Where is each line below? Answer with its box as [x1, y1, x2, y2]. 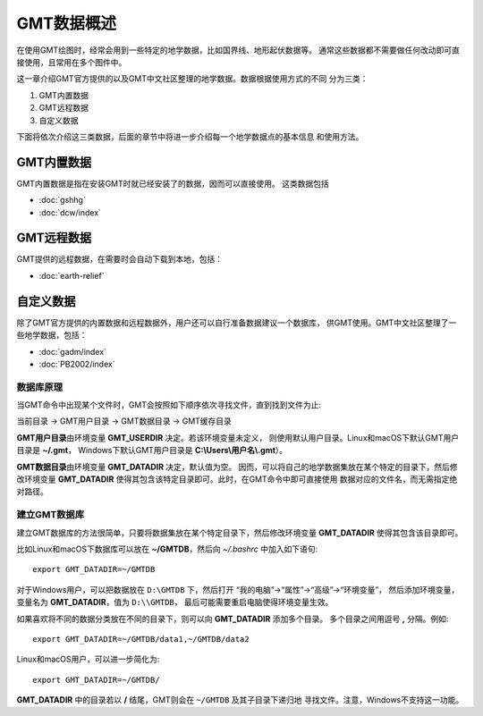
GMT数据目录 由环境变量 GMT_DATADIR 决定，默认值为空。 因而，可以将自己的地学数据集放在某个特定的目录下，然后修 [16, 461, 458, 472]
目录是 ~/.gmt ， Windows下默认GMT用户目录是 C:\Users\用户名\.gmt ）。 [16, 445, 288, 456]
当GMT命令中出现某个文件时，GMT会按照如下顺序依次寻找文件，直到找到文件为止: [16, 400, 322, 410]
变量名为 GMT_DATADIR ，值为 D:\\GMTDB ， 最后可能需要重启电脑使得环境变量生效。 [16, 597, 334, 608]
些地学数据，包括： [16, 330, 88, 341]
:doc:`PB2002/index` [38, 358, 115, 369]
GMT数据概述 [16, 13, 116, 33]
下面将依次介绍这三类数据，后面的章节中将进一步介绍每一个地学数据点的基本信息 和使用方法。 [16, 131, 364, 142]
